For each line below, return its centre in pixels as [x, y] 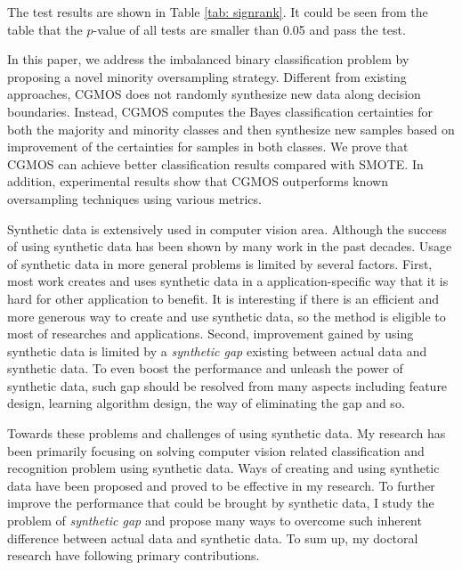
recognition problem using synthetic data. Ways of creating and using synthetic [223, 468]
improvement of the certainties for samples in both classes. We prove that [208, 147]
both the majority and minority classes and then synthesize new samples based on [231, 129]
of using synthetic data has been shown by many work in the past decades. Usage [230, 246]
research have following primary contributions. [134, 555]
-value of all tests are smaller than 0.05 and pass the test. [249, 29]
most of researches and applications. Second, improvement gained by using [211, 334]
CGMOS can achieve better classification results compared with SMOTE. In [215, 163]
